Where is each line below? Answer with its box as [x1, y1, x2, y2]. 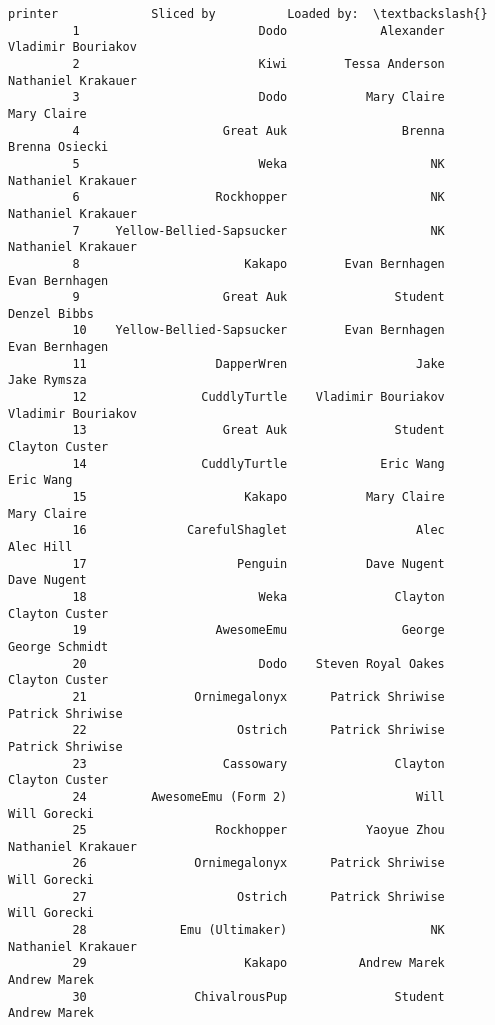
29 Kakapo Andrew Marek [72, 956, 445, 971]
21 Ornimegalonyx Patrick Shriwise [72, 689, 445, 704]
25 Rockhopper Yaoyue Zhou [72, 823, 445, 838]
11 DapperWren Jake [72, 356, 445, 371]
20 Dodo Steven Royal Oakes [72, 656, 445, 671]
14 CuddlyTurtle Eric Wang [72, 456, 445, 471]
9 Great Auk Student [72, 290, 445, 305]
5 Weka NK [72, 156, 445, 171]
